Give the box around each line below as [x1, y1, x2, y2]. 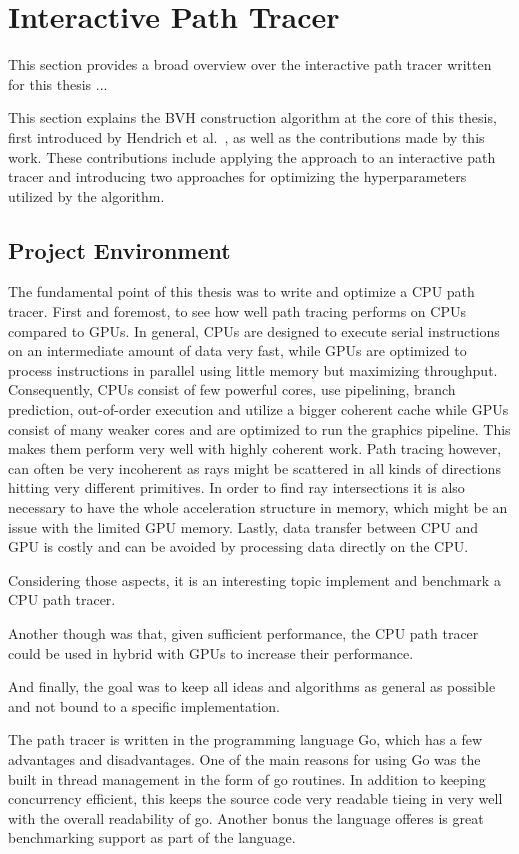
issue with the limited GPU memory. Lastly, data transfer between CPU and [8, 516, 479, 537]
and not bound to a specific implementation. [8, 695, 280, 716]
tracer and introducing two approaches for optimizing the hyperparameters [8, 166, 467, 187]
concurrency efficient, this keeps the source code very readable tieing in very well [8, 788, 503, 809]
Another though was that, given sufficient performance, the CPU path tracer [8, 622, 479, 643]
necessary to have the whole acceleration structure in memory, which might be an [8, 497, 508, 518]
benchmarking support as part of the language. [8, 827, 296, 848]
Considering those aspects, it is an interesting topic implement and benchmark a [8, 569, 501, 590]
